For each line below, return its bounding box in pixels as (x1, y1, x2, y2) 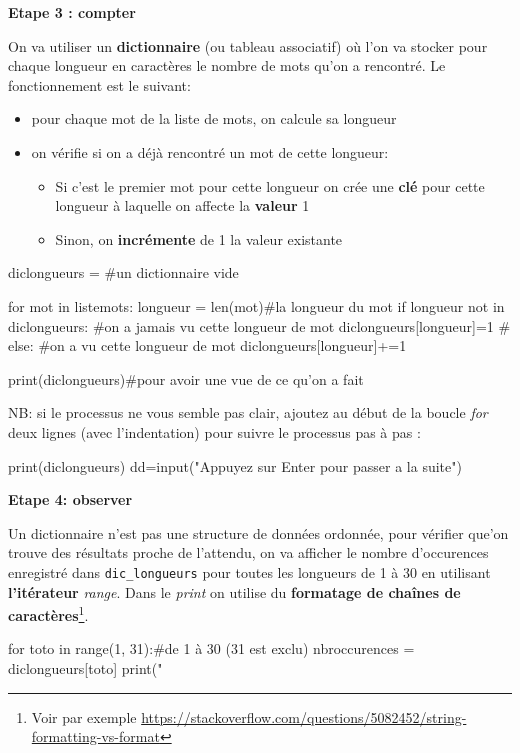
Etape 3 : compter (8, 2, 136, 22)
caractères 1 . (8, 602, 89, 625)
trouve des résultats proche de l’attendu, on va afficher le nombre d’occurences (8, 542, 489, 563)
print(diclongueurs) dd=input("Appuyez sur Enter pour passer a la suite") (8, 455, 462, 476)
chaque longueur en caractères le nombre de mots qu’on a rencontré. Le (8, 55, 446, 76)
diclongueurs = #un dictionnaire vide (8, 262, 239, 283)
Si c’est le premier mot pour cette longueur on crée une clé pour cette (55, 175, 485, 196)
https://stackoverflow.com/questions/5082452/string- (141, 706, 467, 727)
